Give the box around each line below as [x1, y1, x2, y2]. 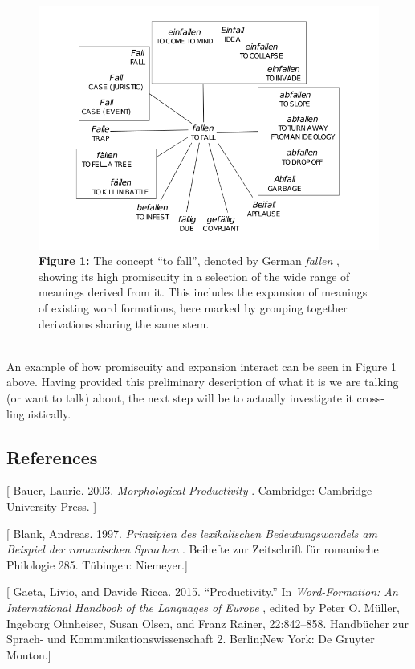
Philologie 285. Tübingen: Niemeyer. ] [6, 556, 188, 573]
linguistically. [6, 405, 71, 422]
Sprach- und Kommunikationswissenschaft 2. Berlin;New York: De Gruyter [6, 630, 375, 647]
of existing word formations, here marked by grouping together [39, 299, 348, 316]
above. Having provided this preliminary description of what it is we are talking [6, 373, 399, 390]
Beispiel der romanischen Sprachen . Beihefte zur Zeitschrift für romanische [6, 541, 379, 557]
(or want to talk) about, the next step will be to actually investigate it [6, 389, 353, 406]
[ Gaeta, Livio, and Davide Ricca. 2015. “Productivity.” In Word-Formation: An [6, 583, 398, 600]
